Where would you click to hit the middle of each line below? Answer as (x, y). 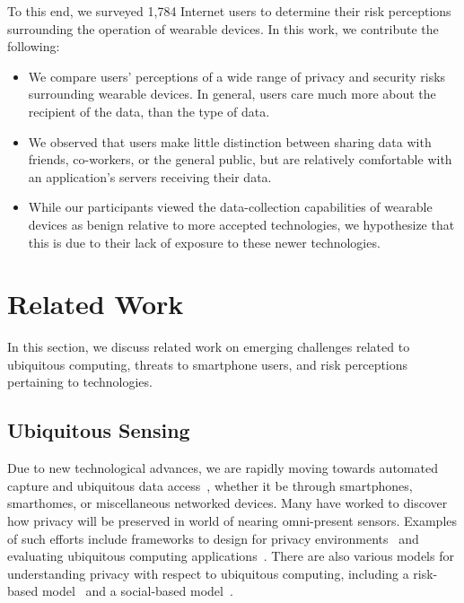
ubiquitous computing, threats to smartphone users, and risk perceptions (208, 364)
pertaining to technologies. (80, 382)
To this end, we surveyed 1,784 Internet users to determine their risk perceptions (229, 11)
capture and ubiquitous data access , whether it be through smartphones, (210, 485)
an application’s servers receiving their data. (150, 176)
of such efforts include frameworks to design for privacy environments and (213, 538)
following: (34, 46)
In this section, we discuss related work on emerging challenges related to (209, 347)
